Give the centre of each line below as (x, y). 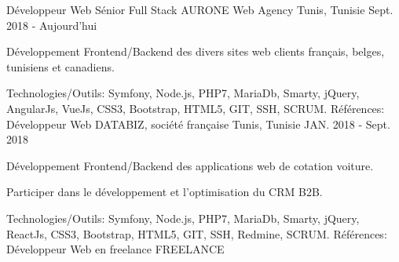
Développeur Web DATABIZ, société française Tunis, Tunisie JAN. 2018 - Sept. (198, 124)
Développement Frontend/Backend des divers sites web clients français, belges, (196, 51)
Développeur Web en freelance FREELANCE (115, 249)
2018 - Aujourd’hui (52, 25)
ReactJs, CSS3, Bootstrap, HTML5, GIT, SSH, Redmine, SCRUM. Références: (197, 233)
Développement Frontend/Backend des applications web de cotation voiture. (190, 165)
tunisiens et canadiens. (60, 66)
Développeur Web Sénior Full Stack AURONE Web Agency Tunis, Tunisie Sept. (200, 9)
